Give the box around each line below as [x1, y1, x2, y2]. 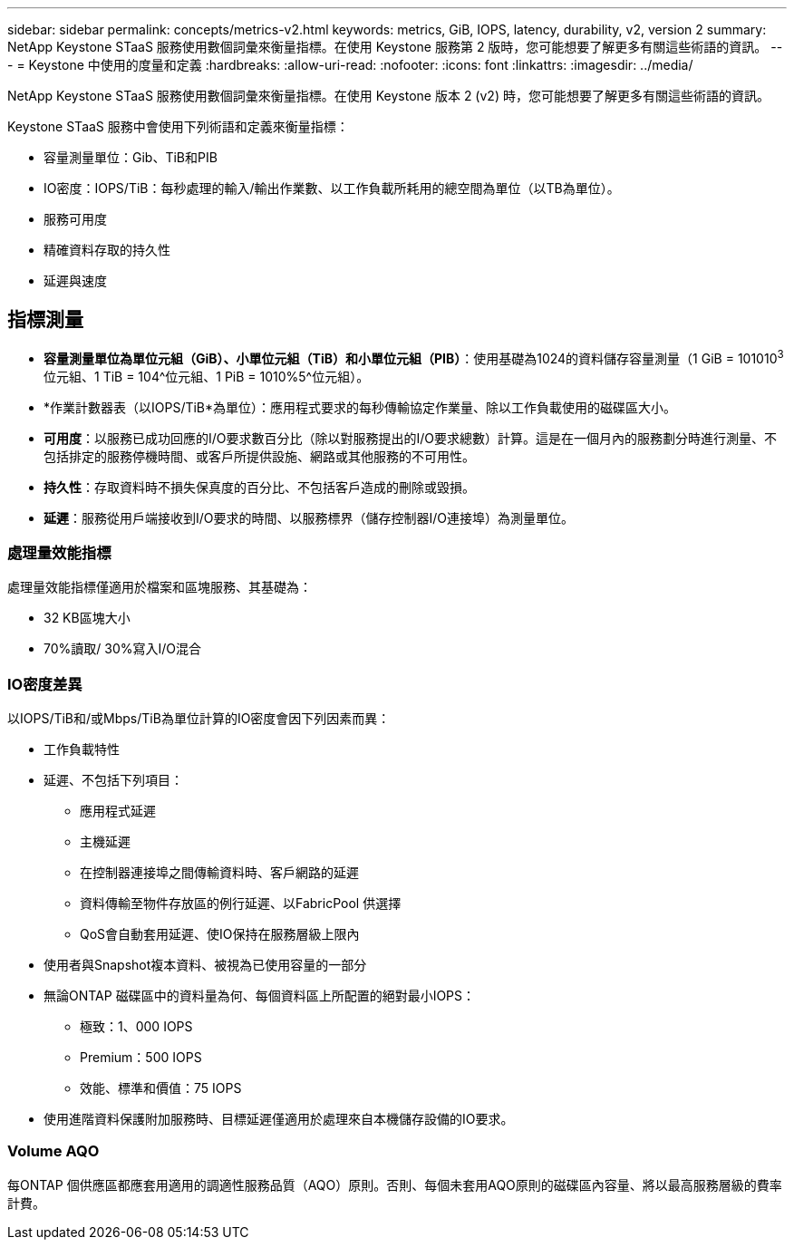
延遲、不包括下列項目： [44, 772, 183, 788]
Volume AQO [7, 1142, 100, 1161]
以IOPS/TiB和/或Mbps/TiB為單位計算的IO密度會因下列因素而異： [7, 710, 391, 726]
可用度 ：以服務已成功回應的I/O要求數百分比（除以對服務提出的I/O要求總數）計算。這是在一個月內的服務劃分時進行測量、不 [44, 430, 778, 446]
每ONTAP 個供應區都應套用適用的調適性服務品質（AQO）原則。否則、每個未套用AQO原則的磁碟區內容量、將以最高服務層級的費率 [7, 1176, 782, 1193]
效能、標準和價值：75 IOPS [80, 1080, 242, 1096]
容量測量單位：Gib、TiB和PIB [44, 150, 218, 165]
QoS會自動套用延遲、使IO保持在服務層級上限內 [80, 926, 360, 942]
